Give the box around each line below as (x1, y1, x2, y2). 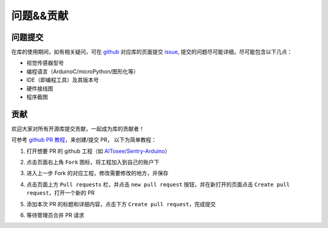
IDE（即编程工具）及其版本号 (26, 76, 100, 84)
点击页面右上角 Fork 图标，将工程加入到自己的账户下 (26, 158, 160, 166)
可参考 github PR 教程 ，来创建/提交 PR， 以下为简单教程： (11, 136, 157, 144)
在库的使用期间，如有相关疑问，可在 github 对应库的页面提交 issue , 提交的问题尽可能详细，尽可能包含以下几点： (11, 49, 293, 56)
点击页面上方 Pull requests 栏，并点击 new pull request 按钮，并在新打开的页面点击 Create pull (26, 181, 290, 188)
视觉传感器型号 (26, 59, 64, 67)
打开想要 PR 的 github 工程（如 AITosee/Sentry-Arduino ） (26, 147, 171, 155)
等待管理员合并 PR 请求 (26, 212, 84, 219)
